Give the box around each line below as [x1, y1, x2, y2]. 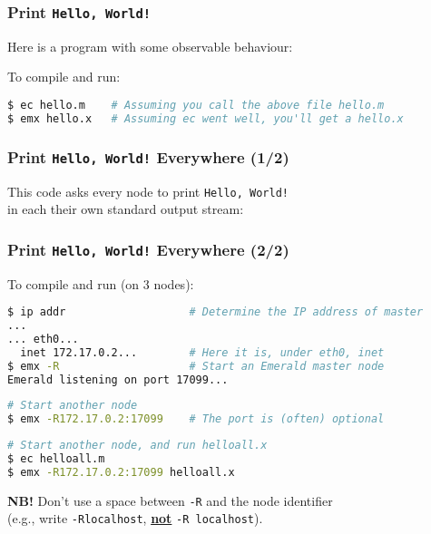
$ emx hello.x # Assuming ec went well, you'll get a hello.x [7, 112, 404, 125]
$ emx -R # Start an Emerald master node [7, 359, 385, 373]
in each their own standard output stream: [7, 199, 244, 218]
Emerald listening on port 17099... [7, 373, 229, 386]
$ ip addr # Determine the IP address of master [7, 306, 424, 319]
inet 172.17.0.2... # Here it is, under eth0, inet [20, 345, 385, 359]
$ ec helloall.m [7, 452, 105, 465]
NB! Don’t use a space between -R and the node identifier [7, 490, 333, 510]
